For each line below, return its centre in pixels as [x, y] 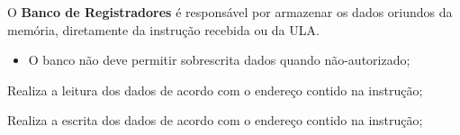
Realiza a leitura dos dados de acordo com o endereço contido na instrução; [215, 90]
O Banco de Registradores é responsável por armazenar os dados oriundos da [230, 12]
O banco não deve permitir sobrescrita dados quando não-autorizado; [219, 60]
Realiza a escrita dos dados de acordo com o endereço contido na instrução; [215, 120]
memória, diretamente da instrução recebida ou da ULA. [163, 29]
